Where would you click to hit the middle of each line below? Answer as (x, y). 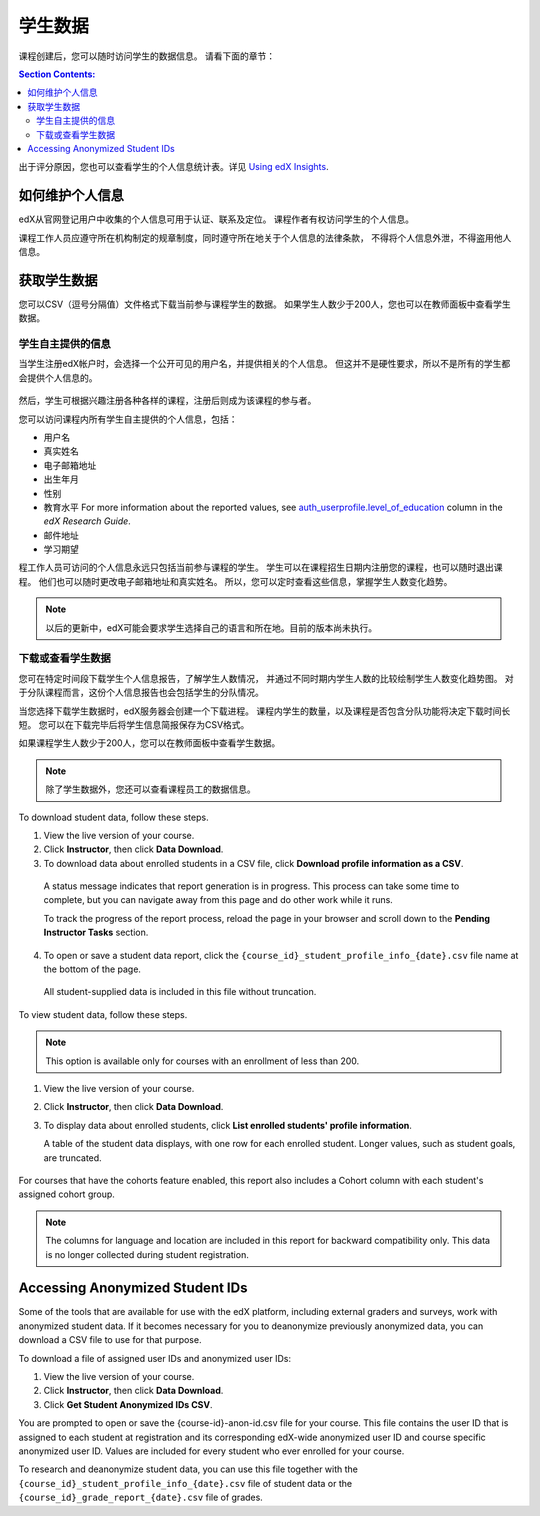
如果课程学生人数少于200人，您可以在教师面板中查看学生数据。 (149, 743)
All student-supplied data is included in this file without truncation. (180, 992)
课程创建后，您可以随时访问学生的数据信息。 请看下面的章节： (146, 56)
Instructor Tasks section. (96, 932)
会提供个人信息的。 (58, 377)
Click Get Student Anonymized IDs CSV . (128, 1404)
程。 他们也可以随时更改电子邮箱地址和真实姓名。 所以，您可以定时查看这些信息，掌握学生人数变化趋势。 (235, 581)
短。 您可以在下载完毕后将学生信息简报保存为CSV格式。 (134, 724)
